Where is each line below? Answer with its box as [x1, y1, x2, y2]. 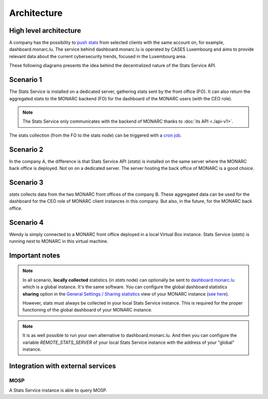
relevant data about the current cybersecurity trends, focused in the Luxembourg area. [9, 53, 187, 59]
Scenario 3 [9, 178, 44, 186]
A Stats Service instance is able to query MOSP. [9, 388, 108, 394]
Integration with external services [9, 362, 116, 370]
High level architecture [9, 26, 81, 35]
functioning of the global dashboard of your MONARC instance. [22, 307, 152, 313]
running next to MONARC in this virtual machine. [9, 238, 109, 244]
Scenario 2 [9, 145, 44, 154]
